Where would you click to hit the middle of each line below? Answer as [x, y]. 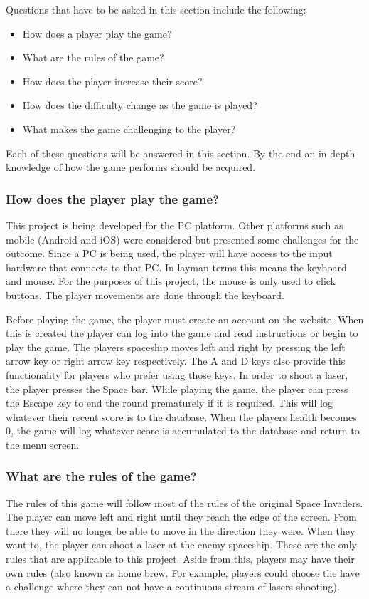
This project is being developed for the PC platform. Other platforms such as [175, 225]
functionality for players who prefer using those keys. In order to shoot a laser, [177, 374]
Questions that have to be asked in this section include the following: [156, 9]
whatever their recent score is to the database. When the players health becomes [181, 416]
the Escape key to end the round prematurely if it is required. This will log [169, 403]
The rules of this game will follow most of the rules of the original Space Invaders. [184, 502]
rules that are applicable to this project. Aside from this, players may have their [180, 559]
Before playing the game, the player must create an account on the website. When [185, 319]
